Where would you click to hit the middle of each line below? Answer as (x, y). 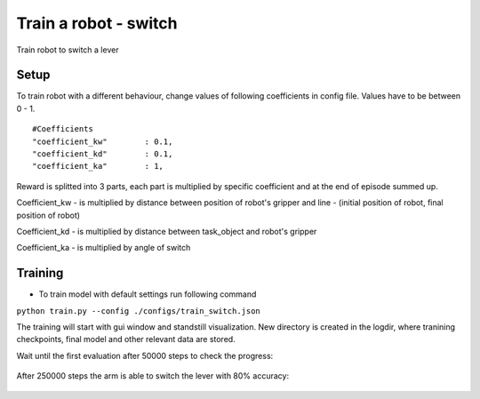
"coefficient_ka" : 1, (98, 166)
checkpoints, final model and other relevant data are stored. (126, 339)
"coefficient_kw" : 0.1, (103, 141)
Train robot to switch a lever (68, 50)
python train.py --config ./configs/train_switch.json (139, 311)
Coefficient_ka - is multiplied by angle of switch (104, 248)
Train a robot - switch (97, 23)
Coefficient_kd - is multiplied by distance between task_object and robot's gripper (167, 231)
